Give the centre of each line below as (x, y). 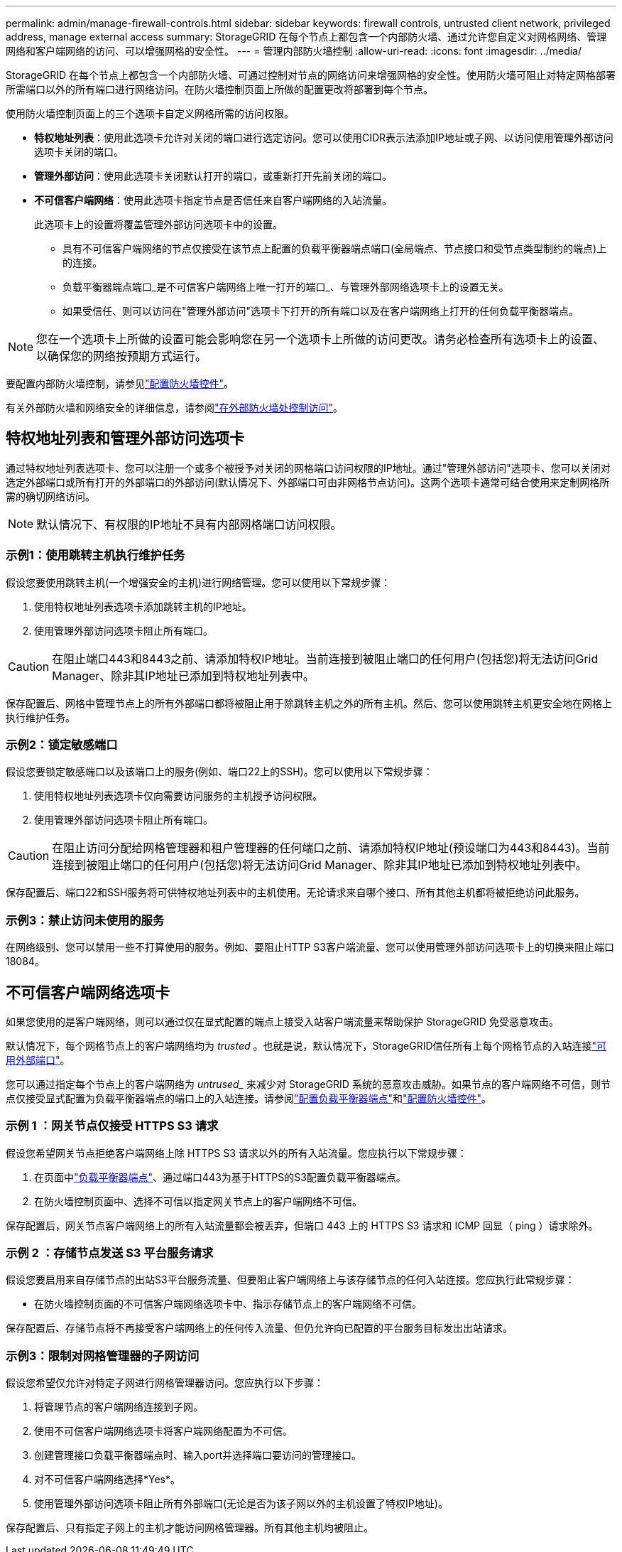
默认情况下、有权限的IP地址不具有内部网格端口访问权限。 (189, 524)
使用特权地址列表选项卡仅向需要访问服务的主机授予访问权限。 (178, 796)
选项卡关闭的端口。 (79, 152)
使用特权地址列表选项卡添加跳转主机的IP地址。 (143, 606)
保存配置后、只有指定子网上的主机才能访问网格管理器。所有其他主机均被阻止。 (190, 1528)
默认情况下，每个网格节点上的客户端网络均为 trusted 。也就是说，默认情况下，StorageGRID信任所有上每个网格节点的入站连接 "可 (306, 1045)
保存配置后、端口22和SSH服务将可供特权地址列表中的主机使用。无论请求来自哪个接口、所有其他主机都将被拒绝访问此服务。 (295, 893)
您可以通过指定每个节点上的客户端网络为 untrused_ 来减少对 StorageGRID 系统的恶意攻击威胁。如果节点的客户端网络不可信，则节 (308, 1084)
